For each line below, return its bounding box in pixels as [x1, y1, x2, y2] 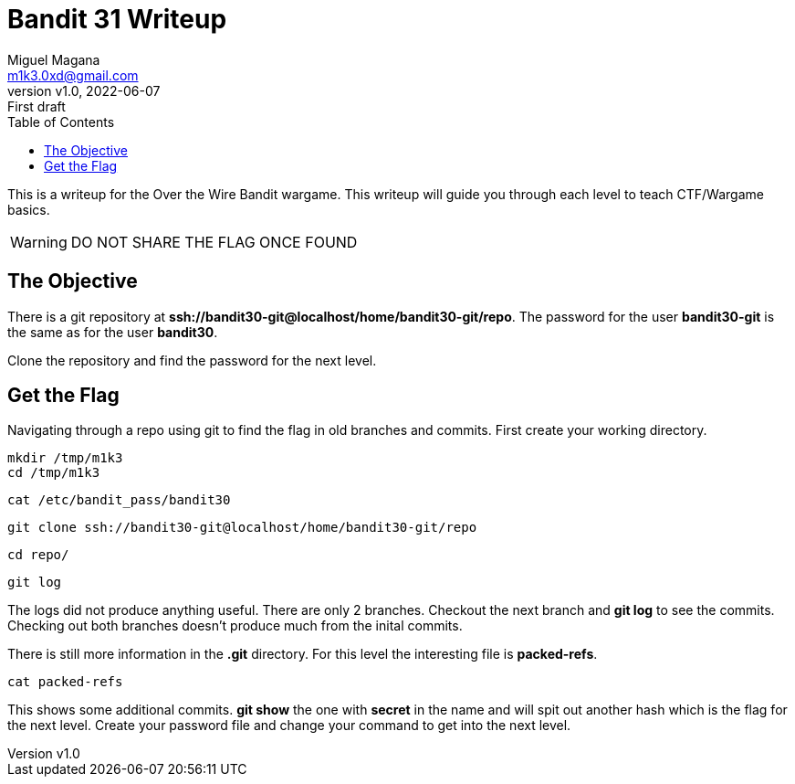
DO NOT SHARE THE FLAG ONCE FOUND [70, 232, 358, 251]
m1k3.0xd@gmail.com [7, 67, 139, 83]
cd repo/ [7, 547, 69, 563]
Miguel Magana [7, 51, 100, 68]
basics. [7, 201, 50, 217]
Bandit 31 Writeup [7, 4, 227, 35]
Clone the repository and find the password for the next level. [7, 352, 377, 368]
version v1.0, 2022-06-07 [7, 82, 161, 99]
